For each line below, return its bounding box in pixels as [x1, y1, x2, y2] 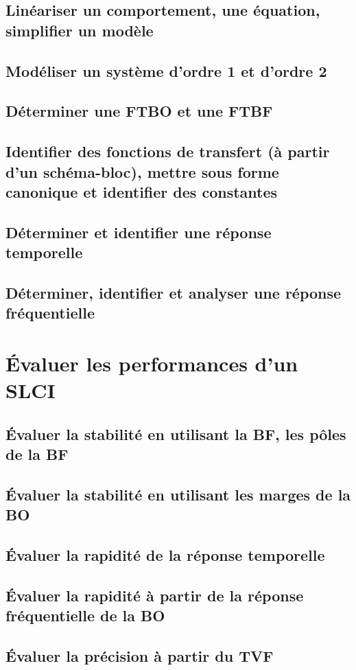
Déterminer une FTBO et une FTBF [5, 100, 273, 122]
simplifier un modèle [5, 19, 154, 41]
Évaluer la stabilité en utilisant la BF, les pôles [5, 423, 346, 444]
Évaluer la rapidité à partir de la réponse [5, 584, 304, 605]
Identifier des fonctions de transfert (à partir [5, 141, 330, 162]
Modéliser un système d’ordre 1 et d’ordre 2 [5, 60, 327, 81]
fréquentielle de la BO [5, 605, 165, 626]
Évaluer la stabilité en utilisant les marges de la [5, 483, 351, 505]
